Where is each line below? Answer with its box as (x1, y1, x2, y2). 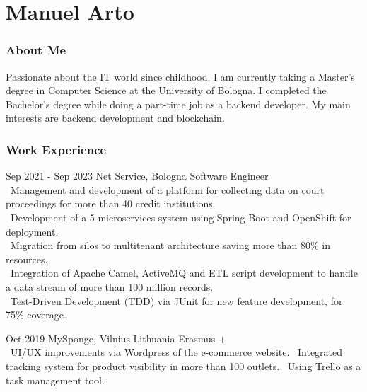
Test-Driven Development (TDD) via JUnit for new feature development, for (10, 293, 343, 308)
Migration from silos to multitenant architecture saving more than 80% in (10, 238, 330, 253)
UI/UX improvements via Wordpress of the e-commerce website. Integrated (10, 345, 343, 359)
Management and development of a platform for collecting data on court (10, 182, 325, 197)
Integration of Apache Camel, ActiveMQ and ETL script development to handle (10, 265, 358, 280)
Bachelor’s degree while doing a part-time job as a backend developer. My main (6, 96, 351, 111)
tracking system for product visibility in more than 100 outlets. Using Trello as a (6, 358, 361, 373)
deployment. (6, 224, 59, 238)
